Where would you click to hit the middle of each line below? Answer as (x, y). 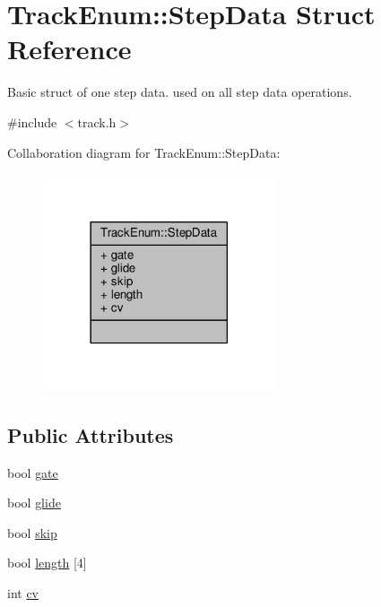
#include (32, 121)
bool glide (34, 503)
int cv (23, 592)
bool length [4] (47, 563)
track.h (97, 121)
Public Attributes (91, 434)
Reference (69, 49)
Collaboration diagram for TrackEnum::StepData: (144, 152)
